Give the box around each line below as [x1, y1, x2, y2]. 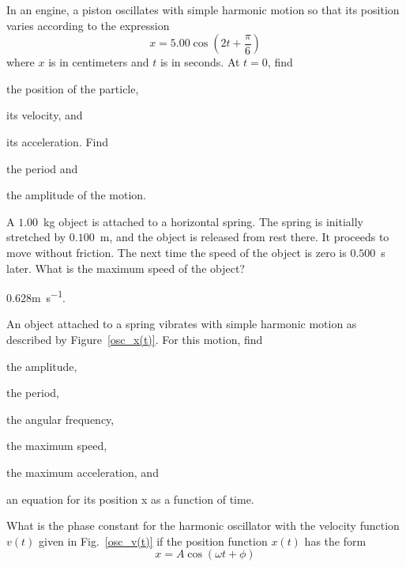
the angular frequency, [6, 410, 115, 427]
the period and [6, 160, 78, 176]
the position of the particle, [6, 80, 139, 96]
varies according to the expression [6, 17, 170, 33]
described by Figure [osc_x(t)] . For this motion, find [6, 331, 263, 347]
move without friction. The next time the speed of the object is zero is [6, 244, 347, 260]
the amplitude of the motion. [6, 187, 146, 203]
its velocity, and [6, 107, 83, 123]
